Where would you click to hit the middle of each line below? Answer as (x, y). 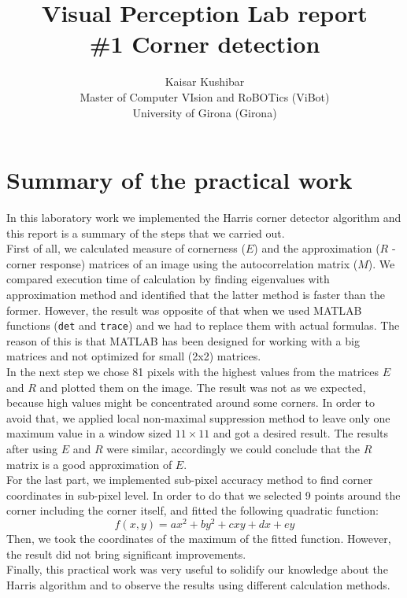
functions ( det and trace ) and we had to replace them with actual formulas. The (203, 325)
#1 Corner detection (205, 44)
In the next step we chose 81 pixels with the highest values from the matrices (192, 372)
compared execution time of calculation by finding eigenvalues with (168, 279)
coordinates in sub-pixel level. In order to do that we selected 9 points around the (203, 495)
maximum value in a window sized (89, 433)
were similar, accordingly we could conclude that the (233, 448)
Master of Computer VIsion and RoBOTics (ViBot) (205, 96)
